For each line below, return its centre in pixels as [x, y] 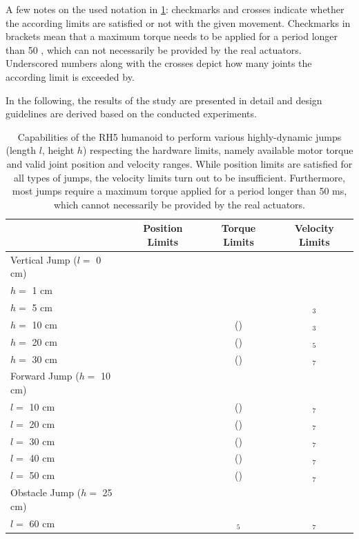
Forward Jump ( [45, 376]
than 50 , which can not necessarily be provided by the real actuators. [154, 49]
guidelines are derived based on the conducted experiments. [131, 114]
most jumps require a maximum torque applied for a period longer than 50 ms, [179, 191]
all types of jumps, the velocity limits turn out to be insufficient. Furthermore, [179, 177]
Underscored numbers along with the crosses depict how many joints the [159, 63]
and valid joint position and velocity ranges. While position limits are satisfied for [179, 163]
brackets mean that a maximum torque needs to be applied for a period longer [172, 36]
